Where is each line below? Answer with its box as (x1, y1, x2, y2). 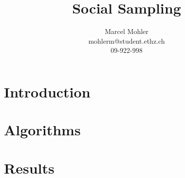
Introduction (4, 81, 91, 101)
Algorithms (4, 120, 81, 140)
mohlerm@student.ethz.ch (88, 35, 165, 46)
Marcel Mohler (105, 26, 148, 36)
